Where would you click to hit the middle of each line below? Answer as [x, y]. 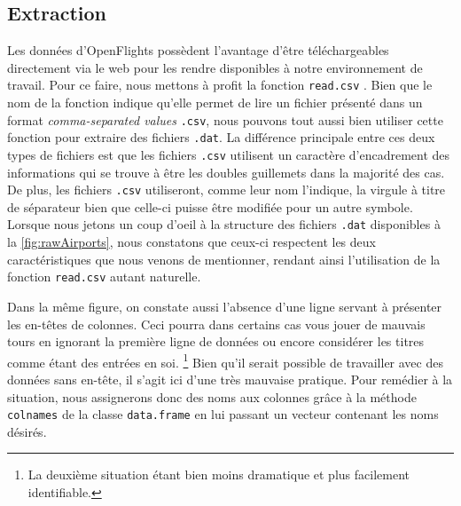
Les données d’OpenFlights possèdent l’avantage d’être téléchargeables [198, 50]
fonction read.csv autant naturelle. [104, 277]
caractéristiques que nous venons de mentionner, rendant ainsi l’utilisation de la [224, 259]
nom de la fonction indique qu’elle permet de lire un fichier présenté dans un [215, 103]
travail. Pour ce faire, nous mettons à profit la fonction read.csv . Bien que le [220, 85]
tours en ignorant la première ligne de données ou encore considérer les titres [216, 341]
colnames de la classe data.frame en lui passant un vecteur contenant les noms [223, 414]
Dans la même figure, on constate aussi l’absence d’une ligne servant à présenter [225, 306]
